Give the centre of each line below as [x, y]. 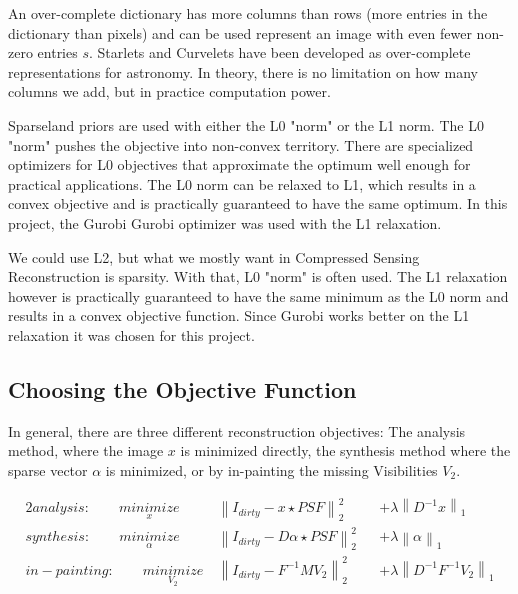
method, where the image [86, 450]
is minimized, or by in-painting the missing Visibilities [271, 469]
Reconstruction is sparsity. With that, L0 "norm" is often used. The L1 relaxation [258, 276]
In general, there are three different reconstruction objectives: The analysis [237, 430]
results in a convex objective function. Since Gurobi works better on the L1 [239, 315]
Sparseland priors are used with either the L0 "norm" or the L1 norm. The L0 [246, 124]
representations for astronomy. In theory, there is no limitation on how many [243, 71]
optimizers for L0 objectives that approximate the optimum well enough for [239, 164]
